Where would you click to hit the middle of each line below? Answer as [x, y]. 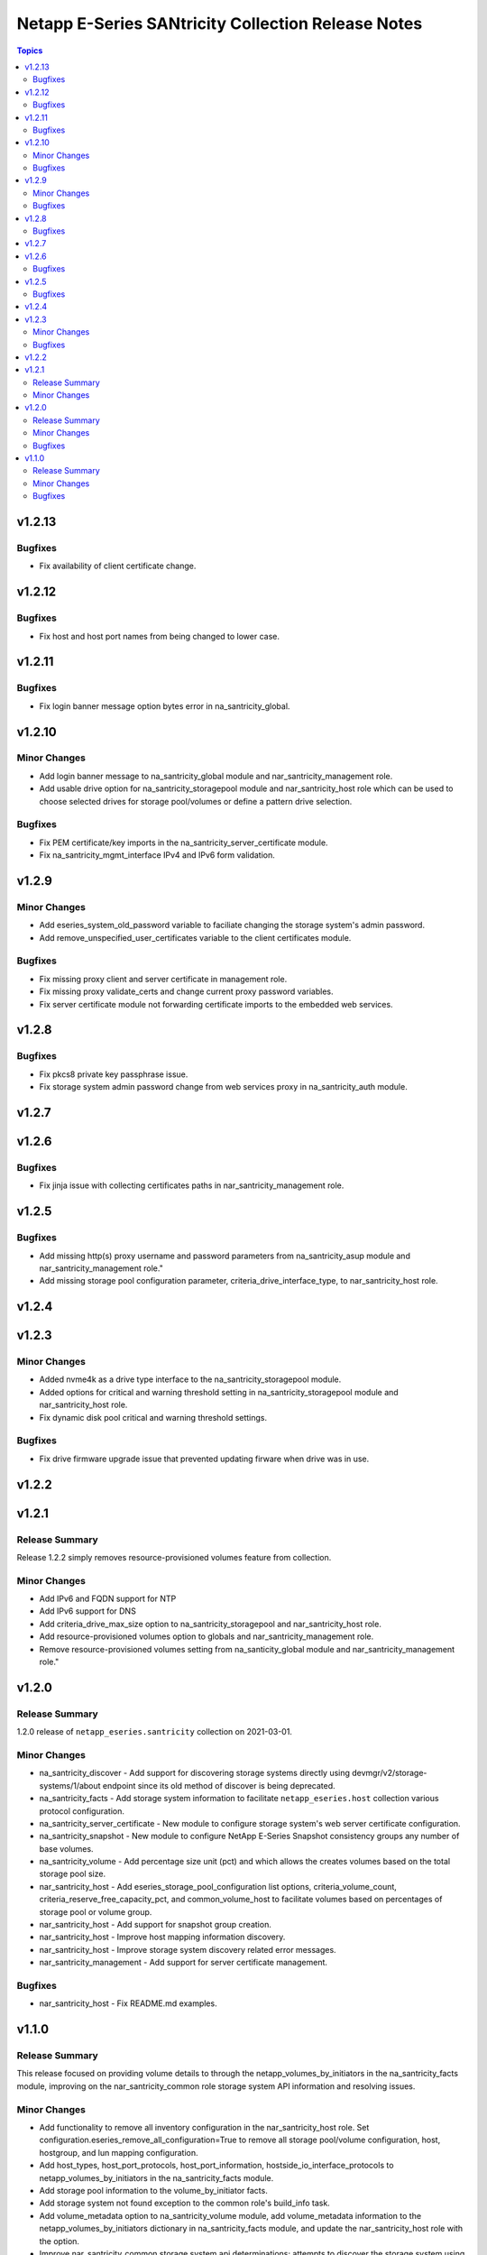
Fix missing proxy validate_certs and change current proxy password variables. [186, 991]
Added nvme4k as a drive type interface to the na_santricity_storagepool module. [190, 1379]
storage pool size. [73, 1874]
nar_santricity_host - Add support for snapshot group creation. [156, 1925]
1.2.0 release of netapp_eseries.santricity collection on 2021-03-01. [155, 1732]
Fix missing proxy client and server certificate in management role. [163, 979]
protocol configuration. [82, 1811]
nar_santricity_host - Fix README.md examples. [128, 2003]
